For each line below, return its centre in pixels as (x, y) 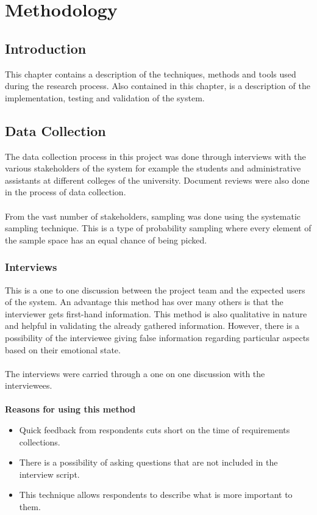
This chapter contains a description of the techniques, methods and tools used (151, 74)
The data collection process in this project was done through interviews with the (155, 156)
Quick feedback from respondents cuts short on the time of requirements (155, 430)
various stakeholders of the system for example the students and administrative (153, 168)
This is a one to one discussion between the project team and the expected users (155, 290)
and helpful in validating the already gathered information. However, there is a (152, 326)
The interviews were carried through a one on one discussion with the (135, 373)
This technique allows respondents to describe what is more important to (156, 495)
